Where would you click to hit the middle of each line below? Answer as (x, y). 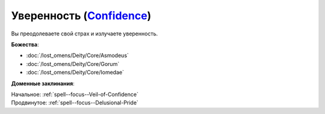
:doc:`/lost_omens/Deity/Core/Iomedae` (75, 73)
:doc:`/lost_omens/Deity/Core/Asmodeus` (78, 55)
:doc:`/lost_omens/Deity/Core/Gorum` (73, 64)
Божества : (25, 44)
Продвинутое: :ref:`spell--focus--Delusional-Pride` (75, 103)
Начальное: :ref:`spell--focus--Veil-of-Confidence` (75, 94)
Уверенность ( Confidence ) (81, 16)
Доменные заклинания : (43, 83)
